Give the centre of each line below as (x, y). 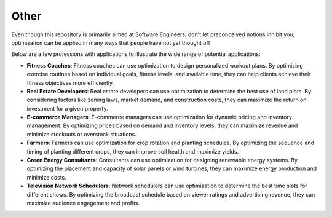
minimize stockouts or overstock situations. (81, 134)
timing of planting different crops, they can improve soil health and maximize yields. (133, 151)
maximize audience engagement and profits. (83, 203)
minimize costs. (47, 177)
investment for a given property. (67, 108)
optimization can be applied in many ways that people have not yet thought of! (111, 42)
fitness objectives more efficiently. (70, 82)
